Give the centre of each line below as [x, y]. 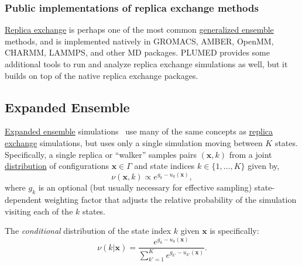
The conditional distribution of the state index [88, 231]
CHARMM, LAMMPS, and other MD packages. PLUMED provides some [137, 52]
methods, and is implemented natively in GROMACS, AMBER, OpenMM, [139, 41]
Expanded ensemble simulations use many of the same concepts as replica [139, 131]
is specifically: [234, 231]
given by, [264, 166]
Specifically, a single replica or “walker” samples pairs [101, 154]
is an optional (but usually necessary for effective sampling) [145, 187]
